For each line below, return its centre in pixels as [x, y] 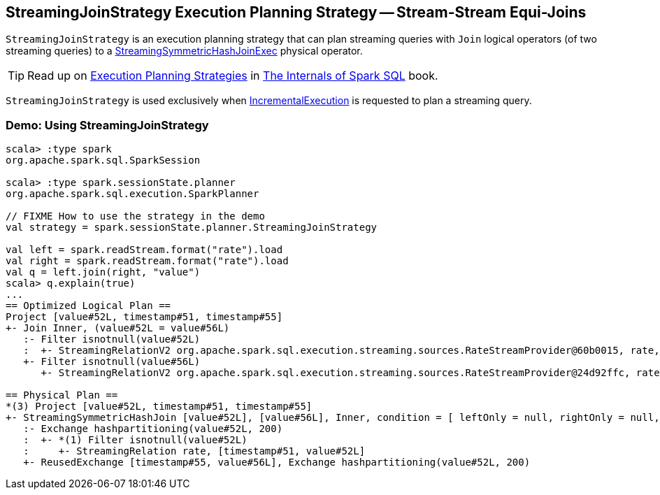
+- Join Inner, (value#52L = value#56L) [118, 328]
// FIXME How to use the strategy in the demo [135, 216]
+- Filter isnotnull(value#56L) [112, 362]
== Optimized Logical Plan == [88, 306]
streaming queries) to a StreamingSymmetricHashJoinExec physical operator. [184, 51]
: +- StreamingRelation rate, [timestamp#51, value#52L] [194, 451]
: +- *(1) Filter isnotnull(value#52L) [135, 440]
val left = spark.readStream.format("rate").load [144, 250]
